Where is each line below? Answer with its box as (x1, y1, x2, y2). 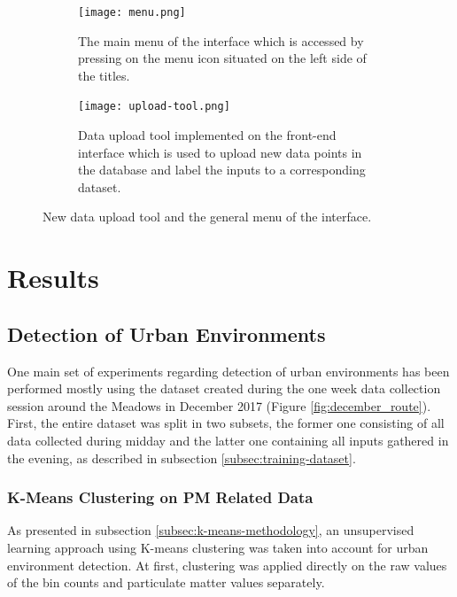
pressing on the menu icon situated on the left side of (78, 49, 367, 67)
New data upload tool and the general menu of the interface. (43, 207, 372, 226)
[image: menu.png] (78, 6, 186, 19)
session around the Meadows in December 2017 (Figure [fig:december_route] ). (7, 396, 431, 415)
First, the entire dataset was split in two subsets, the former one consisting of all (7, 414, 445, 432)
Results (7, 260, 99, 296)
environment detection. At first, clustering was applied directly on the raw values (7, 555, 447, 574)
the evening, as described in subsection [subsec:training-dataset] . (7, 448, 356, 467)
